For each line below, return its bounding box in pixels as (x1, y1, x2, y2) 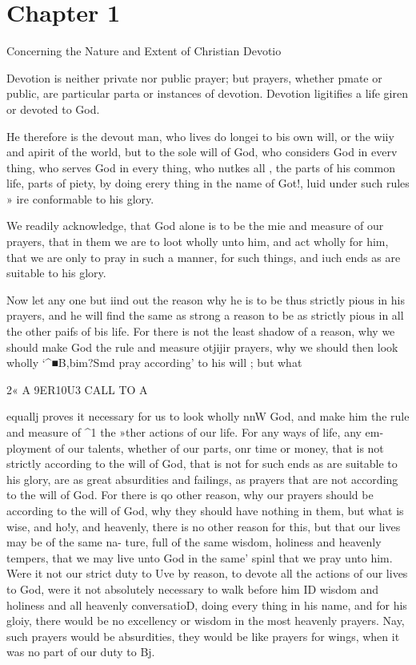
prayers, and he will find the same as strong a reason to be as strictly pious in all (6, 307, 404, 324)
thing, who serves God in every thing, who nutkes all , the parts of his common (6, 159, 395, 175)
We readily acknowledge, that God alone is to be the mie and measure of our (6, 217, 384, 234)
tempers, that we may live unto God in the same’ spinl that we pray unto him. (6, 549, 393, 566)
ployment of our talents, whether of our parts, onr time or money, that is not (6, 439, 384, 456)
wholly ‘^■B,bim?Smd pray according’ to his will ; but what (6, 354, 302, 371)
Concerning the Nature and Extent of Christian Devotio (6, 42, 282, 59)
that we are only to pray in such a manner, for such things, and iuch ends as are (6, 248, 401, 265)
